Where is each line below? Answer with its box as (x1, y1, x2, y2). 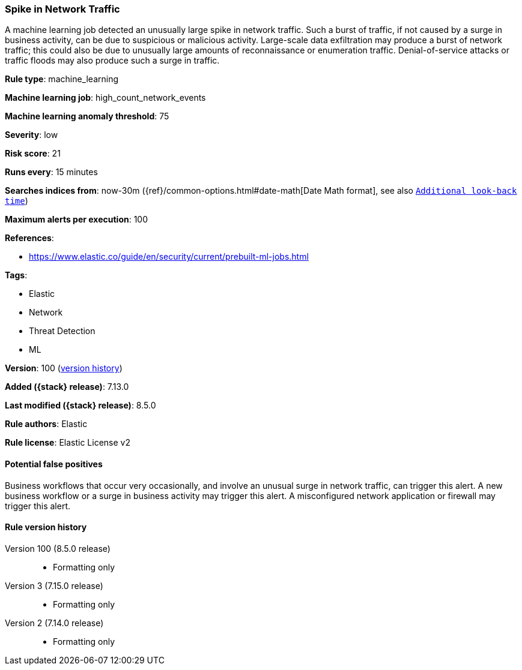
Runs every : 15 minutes (5, 167, 98, 178)
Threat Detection (29, 326, 96, 336)
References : (5, 233, 54, 244)
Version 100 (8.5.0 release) (5, 543, 111, 554)
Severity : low (5, 130, 58, 140)
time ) (5, 196, 28, 206)
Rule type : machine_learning (5, 74, 119, 85)
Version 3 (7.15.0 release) (5, 580, 103, 591)
